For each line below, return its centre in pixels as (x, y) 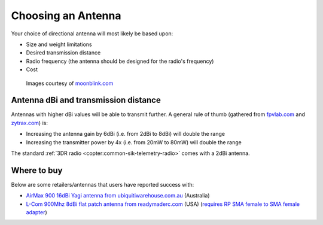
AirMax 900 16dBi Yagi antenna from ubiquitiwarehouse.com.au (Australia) (118, 196)
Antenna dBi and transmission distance (86, 100)
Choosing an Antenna (66, 16)
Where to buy (37, 170)
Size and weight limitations (59, 44)
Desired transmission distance (63, 53)
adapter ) (36, 212)
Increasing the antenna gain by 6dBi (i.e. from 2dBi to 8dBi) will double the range (126, 134)
